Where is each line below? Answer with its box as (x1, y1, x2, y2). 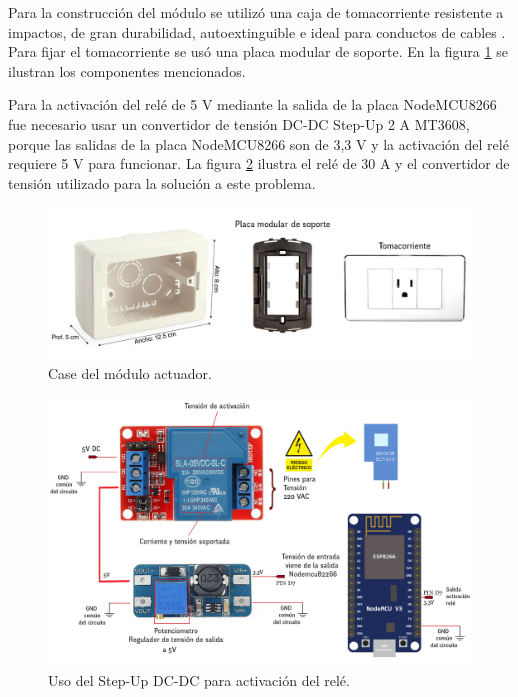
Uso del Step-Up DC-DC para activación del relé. (48, 669, 350, 690)
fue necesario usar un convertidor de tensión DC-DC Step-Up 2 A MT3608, (8, 113, 470, 134)
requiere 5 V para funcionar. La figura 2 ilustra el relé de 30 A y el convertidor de (8, 153, 510, 174)
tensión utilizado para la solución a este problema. (8, 172, 316, 193)
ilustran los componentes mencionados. (8, 60, 246, 81)
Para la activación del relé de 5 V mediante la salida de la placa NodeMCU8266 (8, 94, 497, 115)
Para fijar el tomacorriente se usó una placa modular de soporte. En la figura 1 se (8, 41, 508, 62)
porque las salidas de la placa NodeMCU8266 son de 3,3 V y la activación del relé (8, 133, 509, 154)
